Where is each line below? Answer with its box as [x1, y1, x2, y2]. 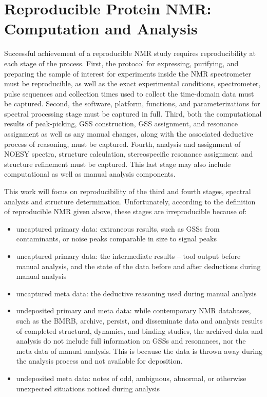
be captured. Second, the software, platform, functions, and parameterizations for [4, 98, 260, 109]
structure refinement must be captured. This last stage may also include [4, 158, 231, 169]
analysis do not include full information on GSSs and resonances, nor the [16, 335, 246, 346]
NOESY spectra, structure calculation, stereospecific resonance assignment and [4, 148, 253, 159]
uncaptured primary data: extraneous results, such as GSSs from [16, 223, 220, 234]
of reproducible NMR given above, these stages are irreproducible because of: [4, 206, 247, 217]
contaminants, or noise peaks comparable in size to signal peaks [16, 233, 217, 244]
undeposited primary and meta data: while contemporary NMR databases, [16, 305, 251, 316]
